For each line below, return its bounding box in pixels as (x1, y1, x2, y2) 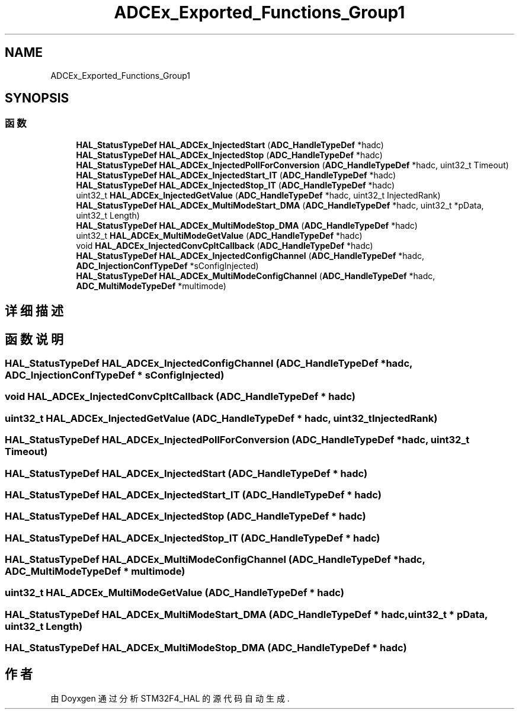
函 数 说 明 (5, 331, 63, 347)
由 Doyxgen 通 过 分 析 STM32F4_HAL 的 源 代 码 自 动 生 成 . (50, 693, 290, 704)
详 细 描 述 (5, 303, 63, 319)
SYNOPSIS (5, 91, 69, 106)
